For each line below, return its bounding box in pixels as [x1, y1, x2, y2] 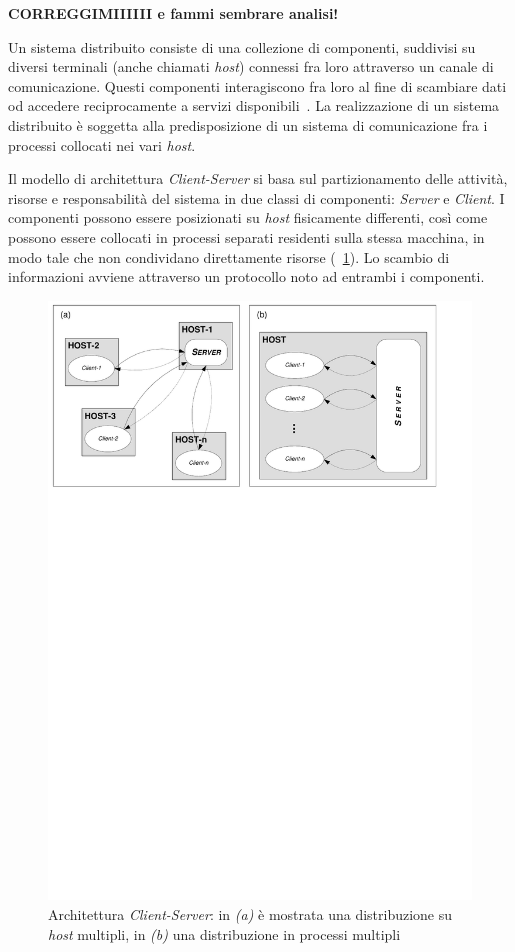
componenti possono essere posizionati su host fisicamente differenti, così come [8, 207, 488, 228]
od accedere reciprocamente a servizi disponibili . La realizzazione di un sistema [8, 95, 500, 116]
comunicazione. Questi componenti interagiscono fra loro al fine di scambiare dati [8, 75, 507, 96]
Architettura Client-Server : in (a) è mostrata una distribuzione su [48, 904, 453, 924]
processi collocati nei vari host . [8, 134, 196, 155]
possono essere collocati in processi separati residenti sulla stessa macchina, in [8, 226, 485, 247]
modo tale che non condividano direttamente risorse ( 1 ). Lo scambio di [8, 246, 450, 267]
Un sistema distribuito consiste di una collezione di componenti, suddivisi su [8, 36, 476, 57]
